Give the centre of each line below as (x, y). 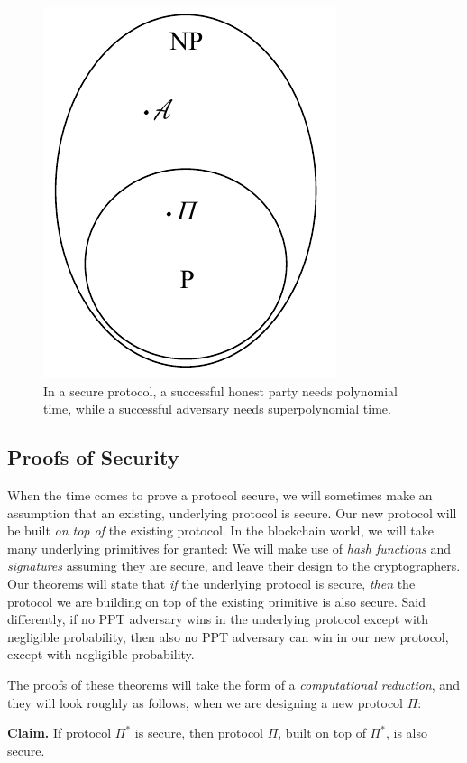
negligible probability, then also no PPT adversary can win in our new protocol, (228, 636)
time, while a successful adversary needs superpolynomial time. (217, 409)
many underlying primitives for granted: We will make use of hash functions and (229, 548)
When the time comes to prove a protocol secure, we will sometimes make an (220, 494)
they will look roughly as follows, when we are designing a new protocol (206, 702)
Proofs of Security (93, 457)
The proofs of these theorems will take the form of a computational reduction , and (233, 684)
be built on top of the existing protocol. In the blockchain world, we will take (220, 530)
